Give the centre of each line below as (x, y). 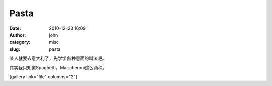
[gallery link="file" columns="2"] (43, 77)
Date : (15, 28)
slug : (15, 49)
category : (20, 42)
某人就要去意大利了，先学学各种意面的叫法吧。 (58, 58)
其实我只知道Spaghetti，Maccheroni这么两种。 (58, 67)
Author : (18, 35)
